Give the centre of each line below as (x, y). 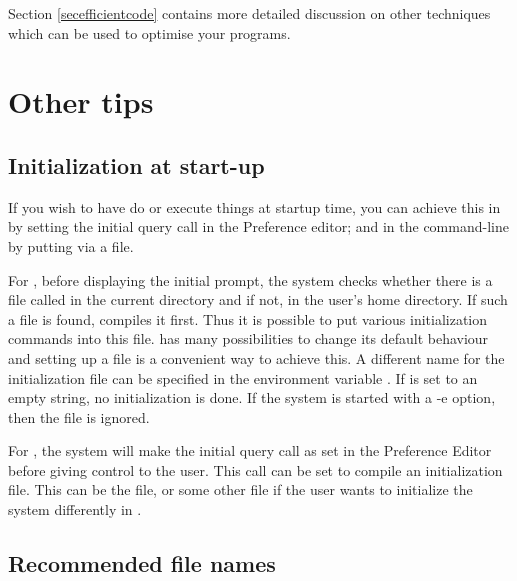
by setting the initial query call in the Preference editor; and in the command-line (258, 226)
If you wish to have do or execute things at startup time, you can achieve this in (254, 206)
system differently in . (75, 509)
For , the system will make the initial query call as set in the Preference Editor (250, 450)
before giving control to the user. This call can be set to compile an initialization (255, 469)
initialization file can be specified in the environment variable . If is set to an (243, 377)
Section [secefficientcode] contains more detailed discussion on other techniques (249, 13)
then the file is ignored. (79, 416)
